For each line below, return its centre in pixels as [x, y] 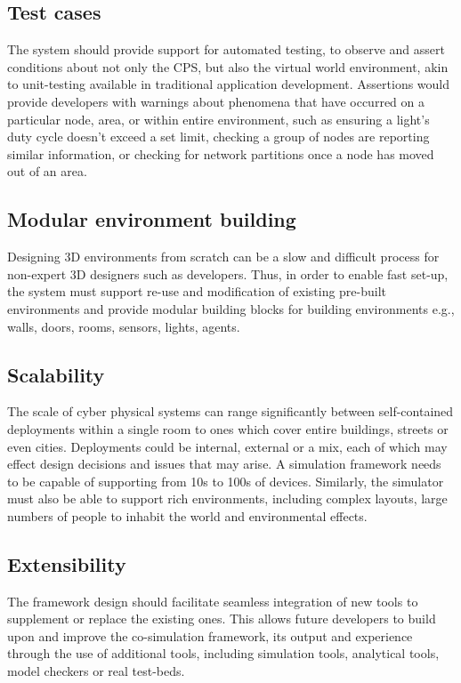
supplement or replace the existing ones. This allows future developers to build [222, 619]
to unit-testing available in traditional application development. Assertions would [229, 84]
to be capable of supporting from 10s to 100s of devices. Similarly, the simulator [226, 481]
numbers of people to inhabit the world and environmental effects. [187, 515]
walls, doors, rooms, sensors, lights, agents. [124, 326]
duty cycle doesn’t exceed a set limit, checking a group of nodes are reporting [218, 137]
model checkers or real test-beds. [96, 671]
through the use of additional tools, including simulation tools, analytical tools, [223, 653]
